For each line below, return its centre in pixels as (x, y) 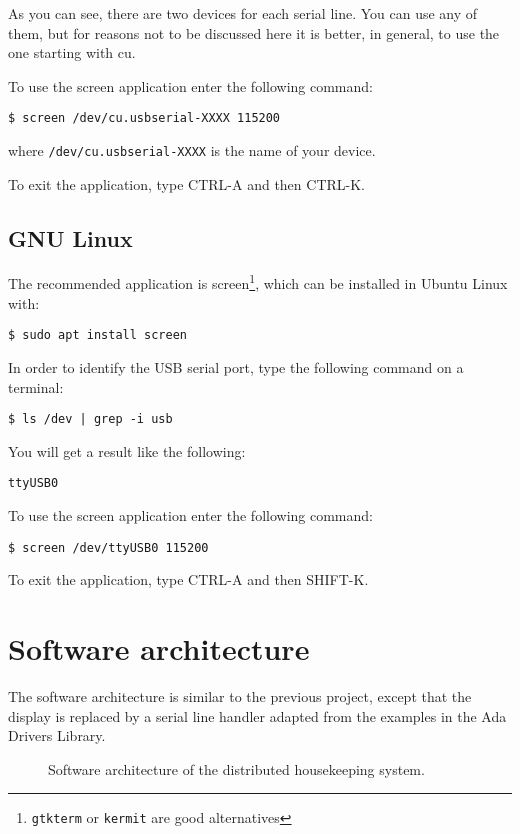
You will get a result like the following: (127, 450)
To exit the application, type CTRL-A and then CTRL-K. (186, 183)
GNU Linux (70, 237)
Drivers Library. (57, 735)
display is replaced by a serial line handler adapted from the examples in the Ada (257, 715)
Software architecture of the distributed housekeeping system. (236, 768)
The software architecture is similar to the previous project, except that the (240, 696)
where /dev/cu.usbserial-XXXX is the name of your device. (192, 150)
